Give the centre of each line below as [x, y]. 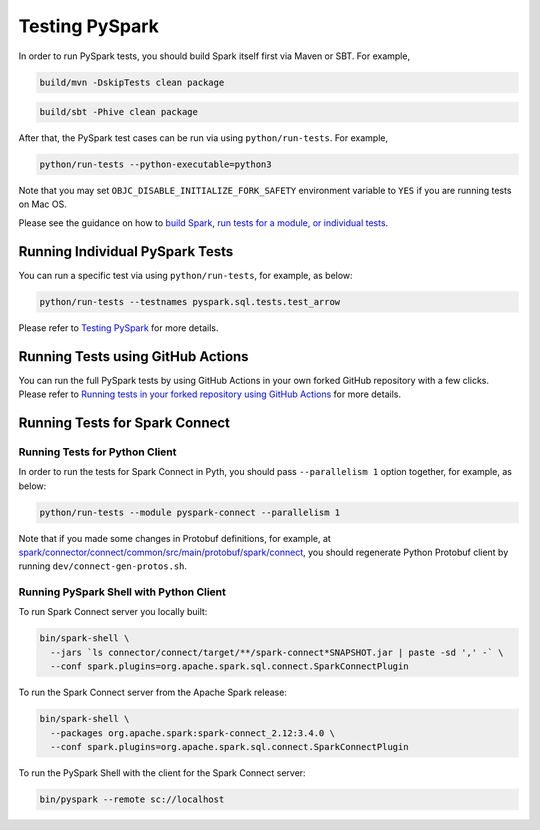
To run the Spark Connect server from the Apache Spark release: [152, 692]
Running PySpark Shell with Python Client [122, 592]
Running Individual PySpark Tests [126, 251]
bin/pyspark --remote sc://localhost [132, 799]
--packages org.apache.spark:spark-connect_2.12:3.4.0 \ [192, 733]
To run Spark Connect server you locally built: [113, 612]
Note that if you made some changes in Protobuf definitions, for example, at [175, 538]
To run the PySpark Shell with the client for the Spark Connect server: [162, 772]
